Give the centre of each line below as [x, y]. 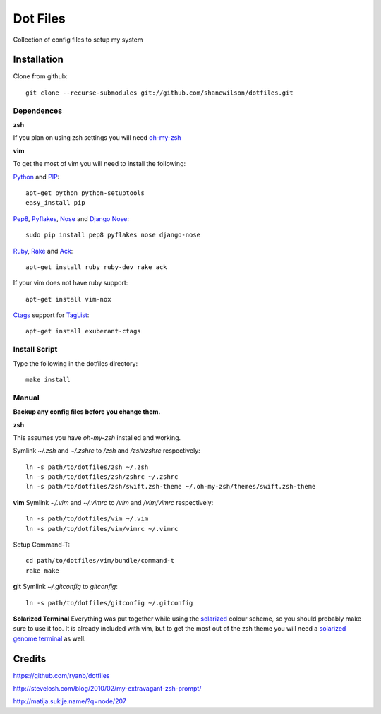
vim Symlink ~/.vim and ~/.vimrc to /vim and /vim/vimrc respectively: [113, 502]
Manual [26, 398]
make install [48, 379]
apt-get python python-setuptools [85, 193]
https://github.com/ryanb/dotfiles [61, 675]
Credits [30, 659]
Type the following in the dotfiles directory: [75, 363]
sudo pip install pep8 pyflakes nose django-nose [113, 235]
